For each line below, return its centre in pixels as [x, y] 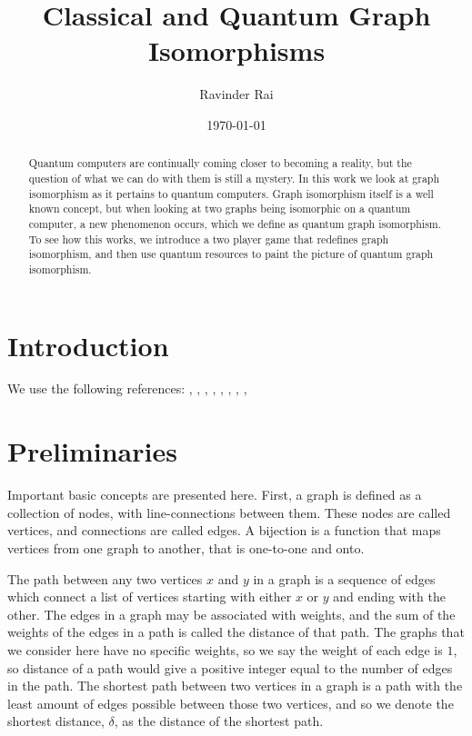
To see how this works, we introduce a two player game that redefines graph [209, 239]
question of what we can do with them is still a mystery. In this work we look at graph [234, 178]
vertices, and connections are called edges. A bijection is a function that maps [224, 530]
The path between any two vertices [105, 578]
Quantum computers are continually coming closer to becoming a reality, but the [220, 163]
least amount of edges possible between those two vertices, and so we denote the [231, 703]
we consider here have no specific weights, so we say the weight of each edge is [225, 649]
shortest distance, [56, 721]
